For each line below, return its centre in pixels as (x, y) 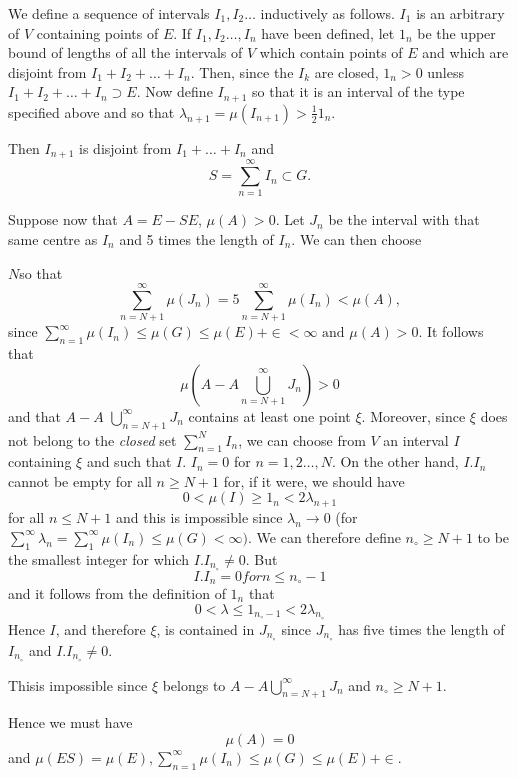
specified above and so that (91, 111)
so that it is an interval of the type (358, 91)
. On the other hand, (395, 461)
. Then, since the (242, 71)
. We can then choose (356, 239)
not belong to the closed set (92, 439)
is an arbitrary (460, 13)
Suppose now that (63, 219)
